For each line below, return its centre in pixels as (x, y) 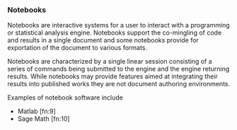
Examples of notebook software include (65, 97)
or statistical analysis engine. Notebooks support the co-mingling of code (115, 32)
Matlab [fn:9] (37, 112)
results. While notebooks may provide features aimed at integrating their (112, 76)
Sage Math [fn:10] (44, 119)
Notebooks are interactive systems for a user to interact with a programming (118, 25)
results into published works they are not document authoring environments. (119, 84)
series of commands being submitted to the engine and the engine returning (118, 69)
